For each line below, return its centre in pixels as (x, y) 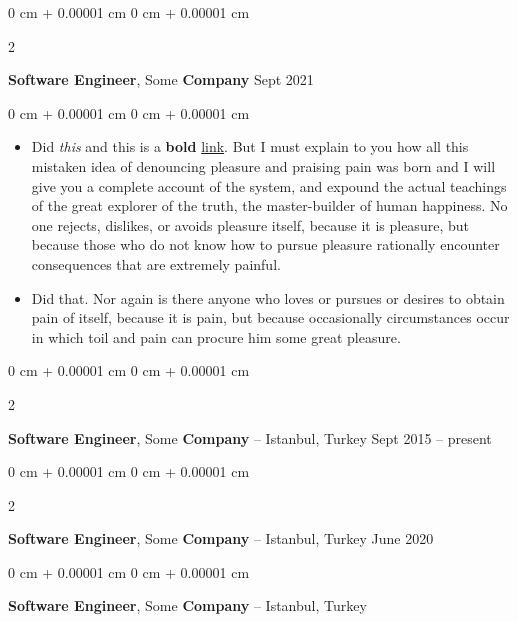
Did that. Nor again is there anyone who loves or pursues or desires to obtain (268, 297)
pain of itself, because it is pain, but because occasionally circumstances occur (270, 317)
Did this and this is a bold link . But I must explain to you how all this (250, 146)
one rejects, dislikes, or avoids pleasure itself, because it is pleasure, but (250, 224)
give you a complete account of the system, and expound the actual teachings (269, 185)
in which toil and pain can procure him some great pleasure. (216, 336)
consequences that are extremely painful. (156, 263)
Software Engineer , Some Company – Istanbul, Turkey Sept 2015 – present (250, 437)
